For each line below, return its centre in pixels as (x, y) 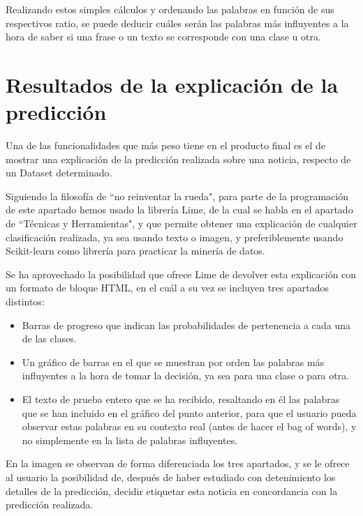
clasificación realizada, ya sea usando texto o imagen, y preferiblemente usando (175, 237)
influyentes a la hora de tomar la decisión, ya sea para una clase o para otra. (186, 375)
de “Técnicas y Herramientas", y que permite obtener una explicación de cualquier (181, 223)
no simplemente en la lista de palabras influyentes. (130, 440)
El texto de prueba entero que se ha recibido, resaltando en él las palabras (181, 399)
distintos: (25, 302)
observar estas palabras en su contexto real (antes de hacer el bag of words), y (189, 426)
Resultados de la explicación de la (172, 84)
